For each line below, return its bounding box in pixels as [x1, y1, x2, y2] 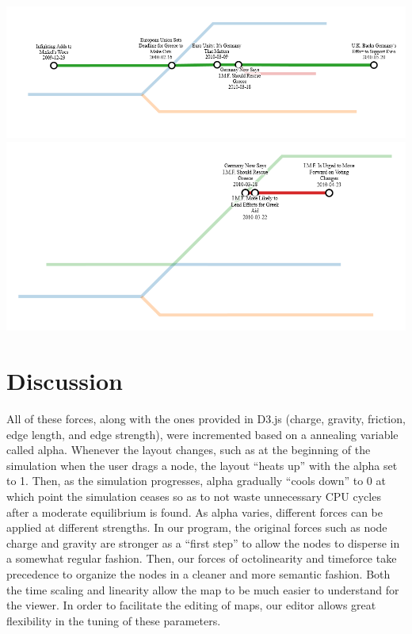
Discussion [6, 365, 123, 397]
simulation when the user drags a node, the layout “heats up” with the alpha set [6, 456, 398, 473]
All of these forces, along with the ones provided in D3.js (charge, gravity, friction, [6, 411, 406, 427]
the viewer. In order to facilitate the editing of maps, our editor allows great [6, 597, 376, 613]
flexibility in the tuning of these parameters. [6, 612, 221, 628]
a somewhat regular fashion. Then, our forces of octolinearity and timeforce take [6, 550, 397, 567]
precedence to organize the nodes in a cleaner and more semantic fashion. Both [6, 566, 391, 582]
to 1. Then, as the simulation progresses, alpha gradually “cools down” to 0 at [6, 472, 386, 489]
